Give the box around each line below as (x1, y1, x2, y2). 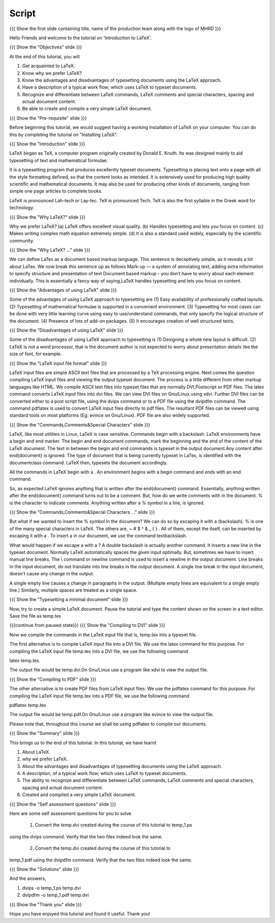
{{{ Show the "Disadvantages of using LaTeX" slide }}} (9, 327, 123, 333)
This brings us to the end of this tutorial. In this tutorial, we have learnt (9, 740, 156, 746)
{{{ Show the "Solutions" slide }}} (9, 866, 79, 872)
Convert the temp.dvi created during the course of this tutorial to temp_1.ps (35, 822, 193, 828)
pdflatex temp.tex (9, 702, 46, 708)
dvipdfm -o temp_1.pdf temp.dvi (22, 892, 89, 898)
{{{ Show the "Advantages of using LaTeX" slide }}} (9, 287, 117, 293)
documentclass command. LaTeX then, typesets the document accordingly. (9, 459, 168, 466)
